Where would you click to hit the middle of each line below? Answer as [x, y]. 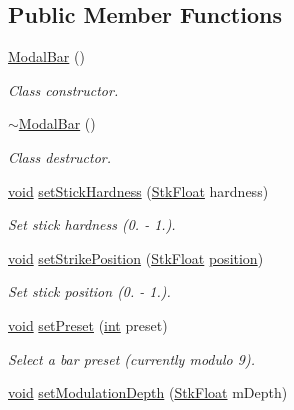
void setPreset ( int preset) [88, 324]
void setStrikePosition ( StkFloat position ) [136, 257]
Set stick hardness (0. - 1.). [92, 224]
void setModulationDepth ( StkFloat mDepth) [148, 392]
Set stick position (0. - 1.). [89, 291]
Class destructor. [60, 156]
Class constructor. [63, 89]
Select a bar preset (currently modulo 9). [131, 358]
